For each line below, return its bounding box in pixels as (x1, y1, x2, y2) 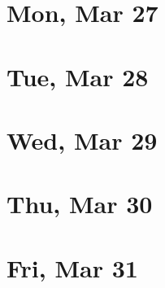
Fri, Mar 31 (7, 251, 138, 284)
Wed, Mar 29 (7, 123, 158, 156)
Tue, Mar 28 (7, 59, 149, 93)
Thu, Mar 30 (7, 187, 153, 220)
